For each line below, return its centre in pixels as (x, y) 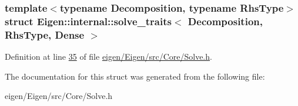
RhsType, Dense (45, 34)
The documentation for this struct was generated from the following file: (135, 76)
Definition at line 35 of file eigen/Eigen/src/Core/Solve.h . (108, 57)
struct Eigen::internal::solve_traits (88, 21)
